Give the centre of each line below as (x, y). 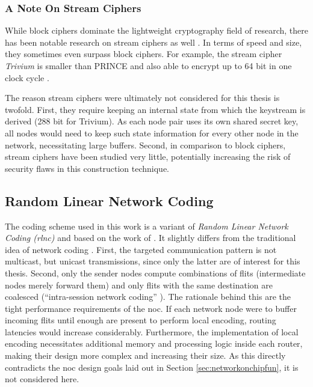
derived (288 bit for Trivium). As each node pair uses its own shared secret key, (152, 121)
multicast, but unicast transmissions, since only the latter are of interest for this (153, 261)
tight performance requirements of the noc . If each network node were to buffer (151, 308)
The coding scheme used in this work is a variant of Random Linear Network (147, 226)
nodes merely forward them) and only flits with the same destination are (139, 285)
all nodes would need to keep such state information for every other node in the (152, 133)
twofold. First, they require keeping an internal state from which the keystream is (155, 109)
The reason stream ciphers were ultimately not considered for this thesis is (142, 98)
